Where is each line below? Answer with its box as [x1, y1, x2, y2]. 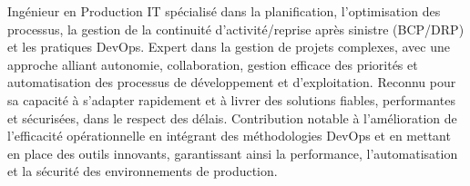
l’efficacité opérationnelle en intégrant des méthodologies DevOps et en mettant [7, 126, 451, 145]
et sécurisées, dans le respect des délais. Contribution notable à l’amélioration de [7, 108, 457, 127]
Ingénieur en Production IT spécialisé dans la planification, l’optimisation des [7, 2, 441, 20]
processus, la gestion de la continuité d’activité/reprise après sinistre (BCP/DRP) [7, 19, 465, 38]
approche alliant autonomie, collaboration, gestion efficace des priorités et [7, 54, 418, 73]
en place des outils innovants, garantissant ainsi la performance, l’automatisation [7, 143, 458, 162]
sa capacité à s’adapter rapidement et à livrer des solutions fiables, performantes [7, 90, 455, 109]
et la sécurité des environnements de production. [7, 162, 278, 181]
